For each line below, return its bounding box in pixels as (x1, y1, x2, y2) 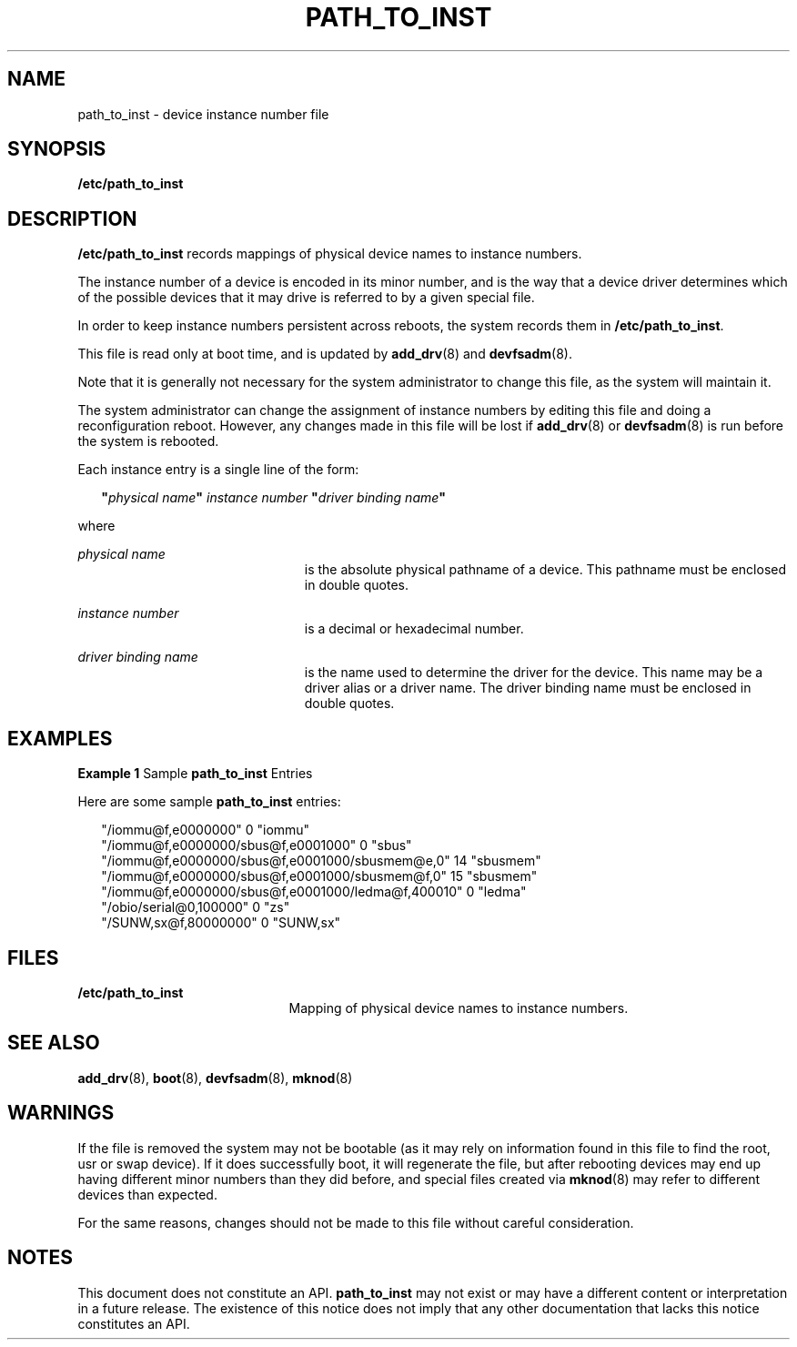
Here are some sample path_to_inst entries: (77, 794, 341, 810)
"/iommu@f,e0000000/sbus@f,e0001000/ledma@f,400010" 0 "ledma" (101, 884, 527, 900)
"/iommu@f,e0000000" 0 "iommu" (101, 822, 310, 838)
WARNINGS (7, 1101, 115, 1125)
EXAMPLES (7, 726, 113, 750)
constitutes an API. (77, 1315, 190, 1332)
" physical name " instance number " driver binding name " (101, 490, 447, 506)
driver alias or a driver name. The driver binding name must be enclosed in (304, 680, 752, 696)
